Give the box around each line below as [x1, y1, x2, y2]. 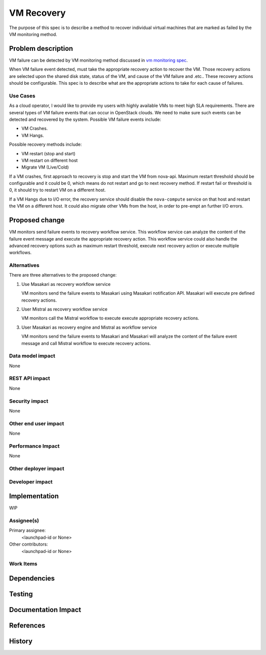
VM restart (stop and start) [21, 150, 76, 156]
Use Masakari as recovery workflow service [21, 281, 111, 287]
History [9, 637, 33, 646]
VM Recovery [9, 7, 66, 18]
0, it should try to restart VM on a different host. [9, 187, 106, 193]
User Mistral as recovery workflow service [21, 306, 108, 312]
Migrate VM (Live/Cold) [21, 164, 69, 170]
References [9, 621, 45, 630]
